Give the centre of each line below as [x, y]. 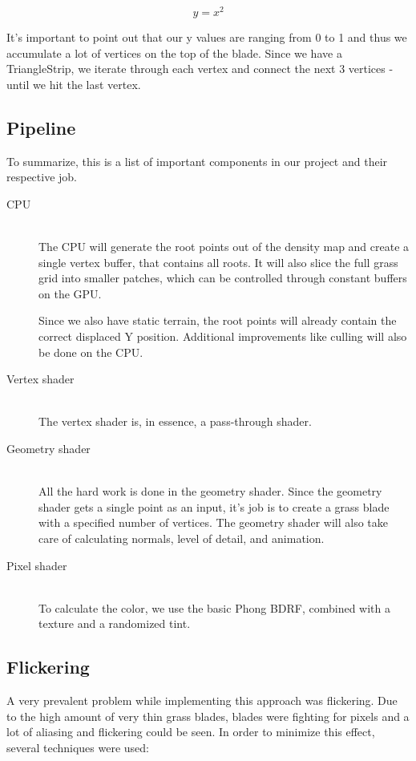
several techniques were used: [78, 747]
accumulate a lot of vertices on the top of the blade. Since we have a [174, 53]
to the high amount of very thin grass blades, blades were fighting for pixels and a [208, 716]
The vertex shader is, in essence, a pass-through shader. [175, 421]
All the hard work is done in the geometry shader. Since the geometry [210, 491]
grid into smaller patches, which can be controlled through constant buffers [223, 278]
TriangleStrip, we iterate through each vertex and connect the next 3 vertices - [200, 69]
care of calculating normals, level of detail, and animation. [182, 538]
